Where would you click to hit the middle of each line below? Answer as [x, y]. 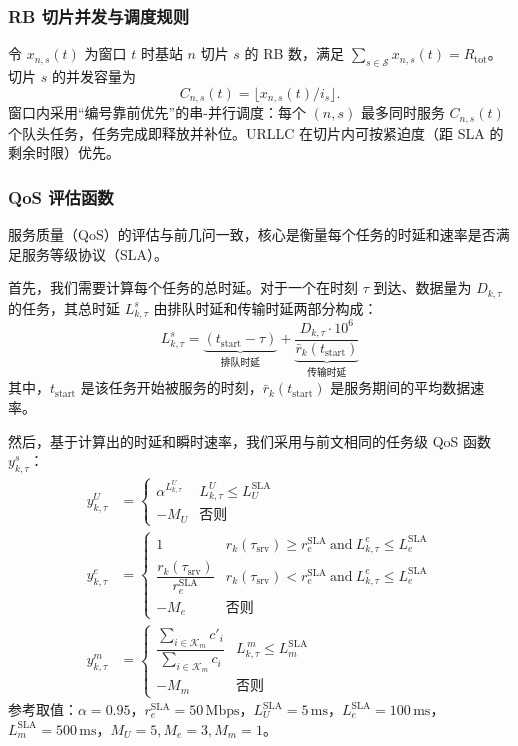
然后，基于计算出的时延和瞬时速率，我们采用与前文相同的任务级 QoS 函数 [249, 440]
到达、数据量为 [422, 287]
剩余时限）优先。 [64, 152]
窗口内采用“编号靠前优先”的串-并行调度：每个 [157, 112]
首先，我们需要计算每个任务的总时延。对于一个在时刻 [183, 287]
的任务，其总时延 [64, 307]
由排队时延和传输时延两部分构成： [265, 307]
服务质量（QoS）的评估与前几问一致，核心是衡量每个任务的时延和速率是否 [252, 233]
